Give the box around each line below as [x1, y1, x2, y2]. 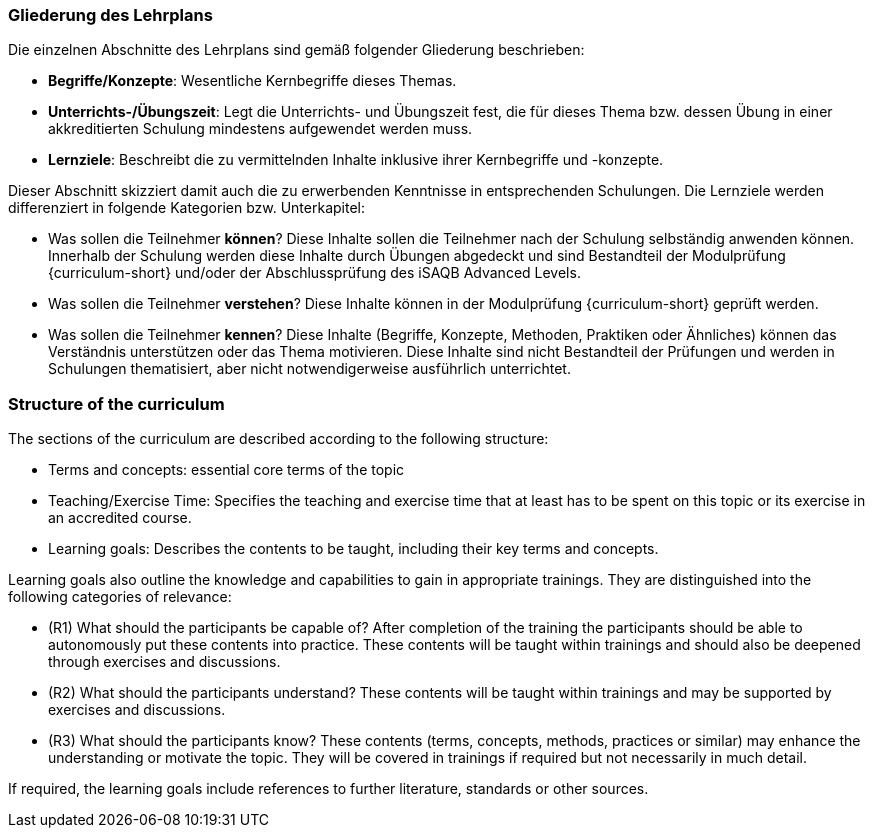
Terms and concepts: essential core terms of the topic [48, 461, 405, 479]
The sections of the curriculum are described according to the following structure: [8, 430, 549, 448]
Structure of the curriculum [8, 393, 225, 414]
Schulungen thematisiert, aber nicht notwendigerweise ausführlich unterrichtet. [48, 360, 571, 378]
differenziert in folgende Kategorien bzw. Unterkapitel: [8, 199, 365, 217]
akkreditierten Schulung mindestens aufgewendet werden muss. [48, 120, 473, 138]
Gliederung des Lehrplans [8, 5, 213, 25]
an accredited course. [48, 509, 192, 527]
